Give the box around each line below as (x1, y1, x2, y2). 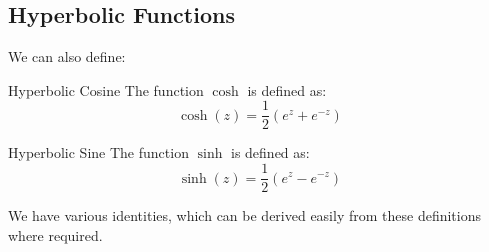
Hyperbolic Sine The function (8, 142, 189, 163)
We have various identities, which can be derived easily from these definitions (8, 205, 481, 226)
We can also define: (8, 46, 126, 67)
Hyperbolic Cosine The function (8, 79, 204, 100)
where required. (8, 224, 103, 245)
